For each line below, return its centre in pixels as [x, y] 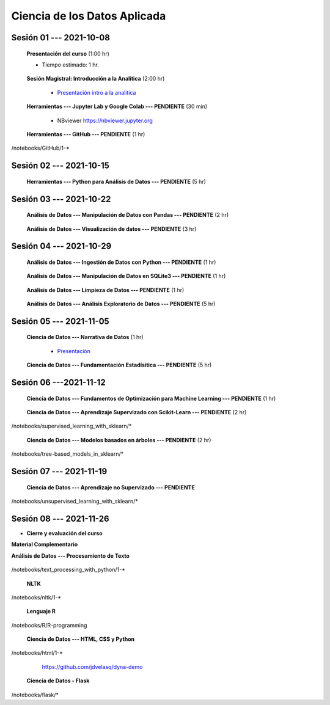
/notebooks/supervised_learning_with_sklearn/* [71, 426]
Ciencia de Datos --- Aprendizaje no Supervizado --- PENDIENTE [111, 487]
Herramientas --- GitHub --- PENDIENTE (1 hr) [86, 134]
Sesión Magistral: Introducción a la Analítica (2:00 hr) [96, 79]
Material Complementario [45, 544]
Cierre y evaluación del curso [65, 533]
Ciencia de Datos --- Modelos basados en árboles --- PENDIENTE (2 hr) [119, 440]
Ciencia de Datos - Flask [58, 681]
